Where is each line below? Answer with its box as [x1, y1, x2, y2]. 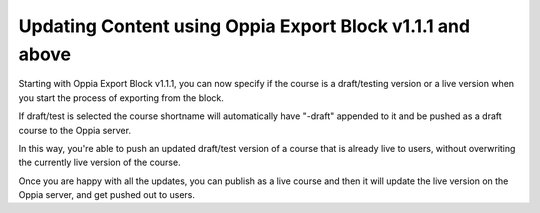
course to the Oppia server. [18, 124, 132, 136]
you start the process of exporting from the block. [18, 91, 225, 104]
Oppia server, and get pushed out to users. [18, 189, 195, 201]
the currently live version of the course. [18, 156, 181, 169]
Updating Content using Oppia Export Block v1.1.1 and [18, 15, 470, 37]
